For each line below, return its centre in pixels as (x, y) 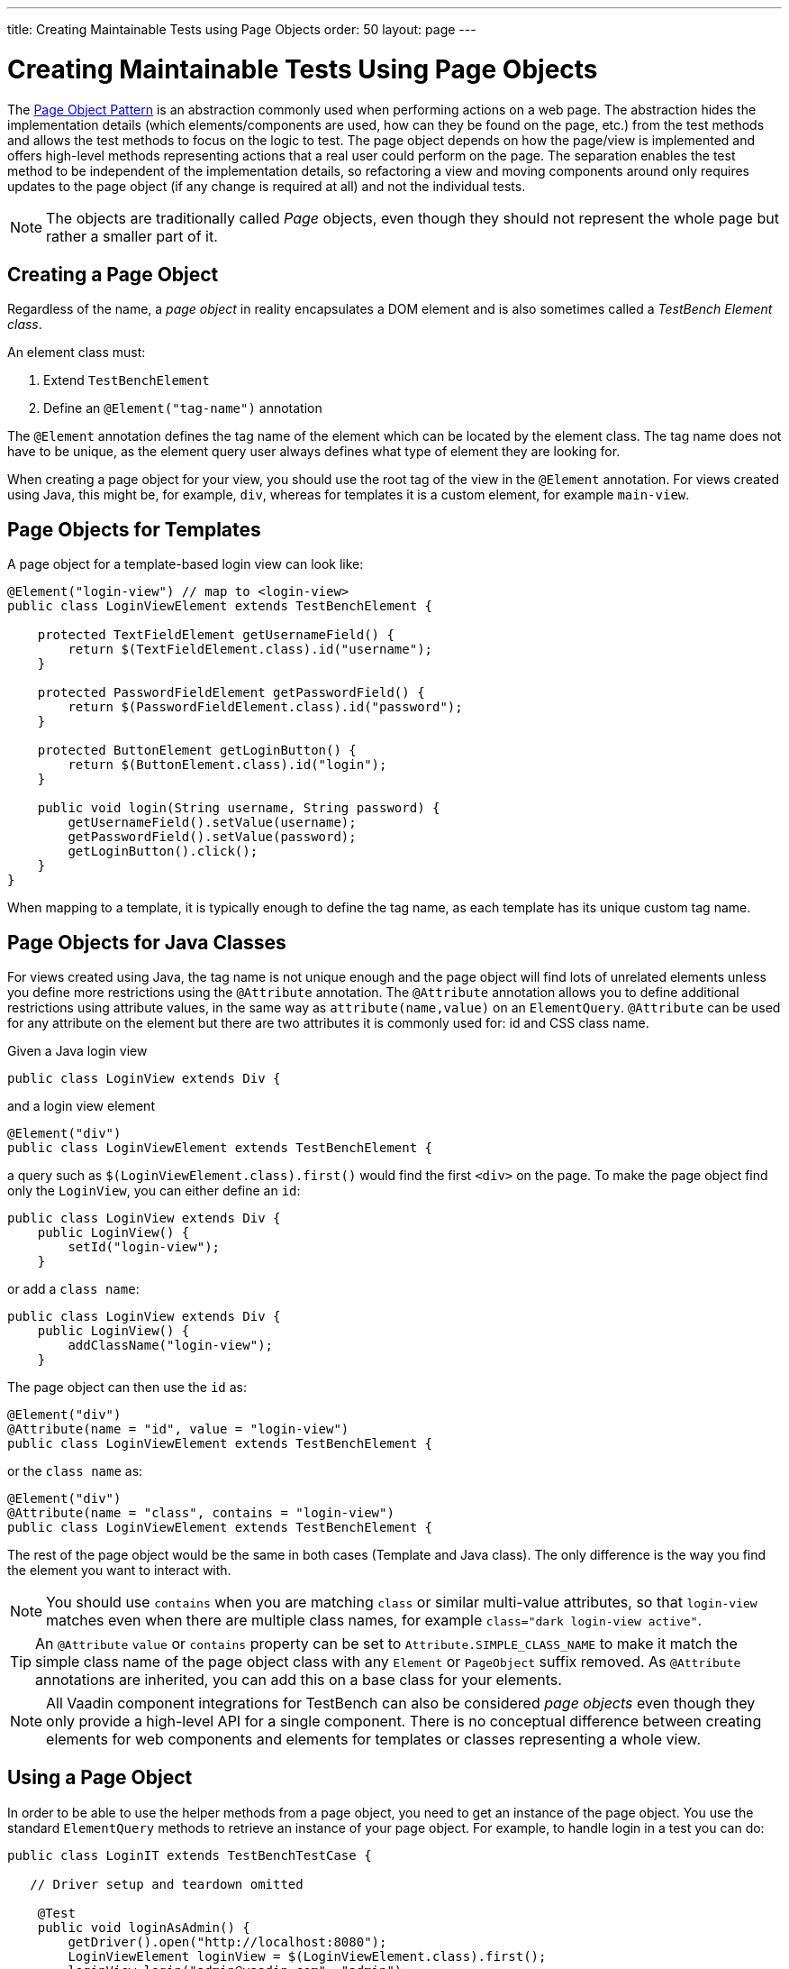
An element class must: (77, 353)
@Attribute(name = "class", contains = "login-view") (201, 1513)
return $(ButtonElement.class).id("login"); (227, 765)
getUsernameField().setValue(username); (212, 823)
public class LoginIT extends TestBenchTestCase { (190, 1855)
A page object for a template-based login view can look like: (186, 564)
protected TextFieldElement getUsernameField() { (216, 635)
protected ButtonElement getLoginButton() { (197, 751)
